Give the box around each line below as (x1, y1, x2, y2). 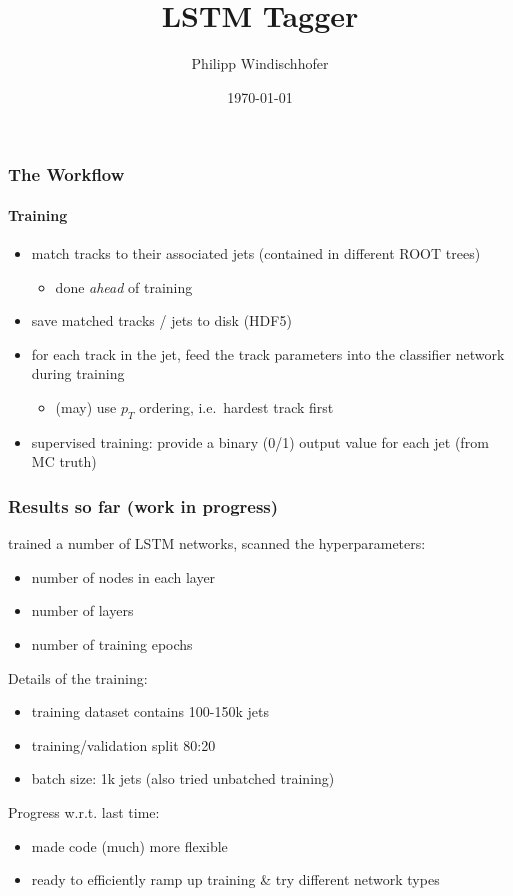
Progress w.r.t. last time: (8, 801, 160, 822)
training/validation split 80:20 (31, 734, 216, 755)
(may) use (55, 397, 117, 417)
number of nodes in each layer (31, 566, 216, 587)
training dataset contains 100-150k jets (31, 701, 269, 722)
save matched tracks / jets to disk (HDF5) (31, 310, 292, 331)
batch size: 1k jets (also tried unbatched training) (31, 768, 335, 789)
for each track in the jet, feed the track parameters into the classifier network (31, 343, 505, 364)
